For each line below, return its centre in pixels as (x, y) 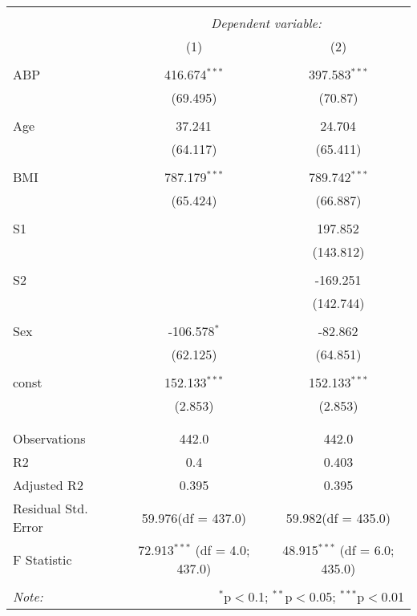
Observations (49, 438)
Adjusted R (45, 485)
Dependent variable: (266, 23)
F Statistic (43, 559)
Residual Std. (51, 508)
